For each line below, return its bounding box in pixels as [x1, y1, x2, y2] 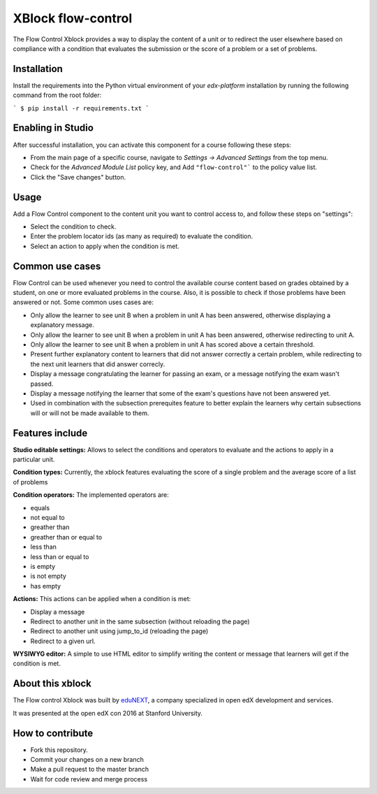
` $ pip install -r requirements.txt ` [13, 104, 149, 112]
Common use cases [13, 260, 101, 272]
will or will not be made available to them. [30, 409, 149, 417]
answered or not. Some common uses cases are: [13, 298, 154, 307]
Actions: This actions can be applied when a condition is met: [13, 595, 191, 603]
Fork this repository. [30, 745, 89, 754]
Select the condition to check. [30, 222, 117, 231]
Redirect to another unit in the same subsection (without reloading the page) [30, 617, 251, 626]
